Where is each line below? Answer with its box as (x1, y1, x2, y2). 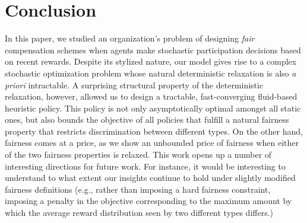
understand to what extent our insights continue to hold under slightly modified (5, 171, 296, 184)
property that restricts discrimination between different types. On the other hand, (5, 125, 303, 137)
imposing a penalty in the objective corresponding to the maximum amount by (5, 195, 292, 207)
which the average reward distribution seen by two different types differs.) (5, 206, 274, 219)
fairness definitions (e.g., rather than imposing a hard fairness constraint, (5, 183, 271, 195)
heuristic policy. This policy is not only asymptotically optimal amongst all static (5, 101, 301, 114)
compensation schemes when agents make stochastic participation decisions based (5, 43, 301, 56)
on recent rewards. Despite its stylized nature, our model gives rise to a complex (5, 55, 297, 68)
